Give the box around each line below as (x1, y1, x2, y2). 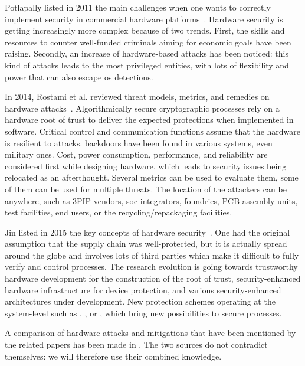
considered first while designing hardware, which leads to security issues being (5, 159, 287, 172)
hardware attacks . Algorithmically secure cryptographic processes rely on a (5, 102, 280, 114)
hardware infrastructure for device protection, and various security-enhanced (5, 283, 281, 296)
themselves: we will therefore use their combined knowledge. (5, 349, 222, 362)
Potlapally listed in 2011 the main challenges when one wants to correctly (5, 1, 271, 13)
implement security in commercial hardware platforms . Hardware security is (5, 12, 283, 25)
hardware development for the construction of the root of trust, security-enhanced (5, 272, 301, 285)
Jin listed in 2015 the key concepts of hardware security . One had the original (5, 226, 290, 238)
